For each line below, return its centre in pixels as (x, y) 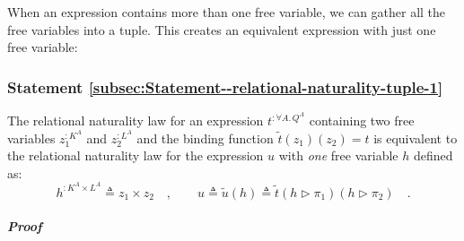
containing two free (362, 120)
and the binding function (205, 138)
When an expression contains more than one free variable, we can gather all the (227, 12)
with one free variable (338, 155)
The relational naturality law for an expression (136, 120)
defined (433, 155)
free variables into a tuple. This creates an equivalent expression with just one (222, 29)
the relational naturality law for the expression (136, 155)
